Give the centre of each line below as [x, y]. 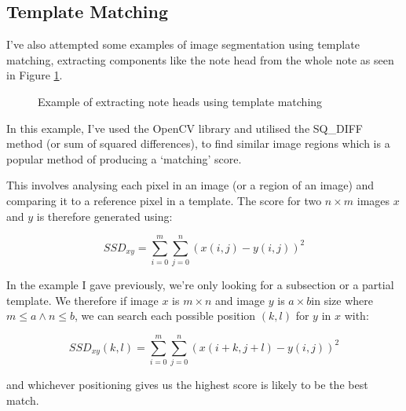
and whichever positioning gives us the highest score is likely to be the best [187, 385]
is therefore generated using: [104, 216]
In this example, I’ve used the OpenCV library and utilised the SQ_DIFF [185, 128]
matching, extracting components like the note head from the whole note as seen [200, 59]
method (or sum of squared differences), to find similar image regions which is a [198, 143]
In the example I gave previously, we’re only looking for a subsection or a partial [200, 285]
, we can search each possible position [165, 316]
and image [240, 300]
